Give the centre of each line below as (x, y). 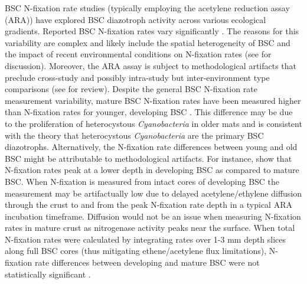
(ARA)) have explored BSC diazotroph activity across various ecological (135, 19)
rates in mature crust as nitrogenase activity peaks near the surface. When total (150, 228)
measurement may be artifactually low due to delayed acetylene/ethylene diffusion (153, 193)
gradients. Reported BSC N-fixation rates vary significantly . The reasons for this (152, 31)
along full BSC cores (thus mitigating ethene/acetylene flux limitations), (136, 251)
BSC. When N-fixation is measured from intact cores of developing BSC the (142, 181)
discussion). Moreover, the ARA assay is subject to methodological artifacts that (151, 65)
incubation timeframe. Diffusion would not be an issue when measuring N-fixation (153, 216)
